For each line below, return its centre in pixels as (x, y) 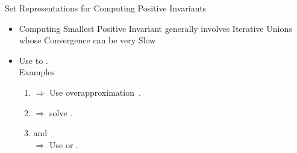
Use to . (33, 60)
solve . (61, 112)
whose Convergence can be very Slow (87, 40)
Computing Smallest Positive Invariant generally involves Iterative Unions (155, 28)
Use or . (64, 144)
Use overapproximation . (95, 92)
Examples (37, 72)
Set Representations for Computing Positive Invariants (106, 8)
